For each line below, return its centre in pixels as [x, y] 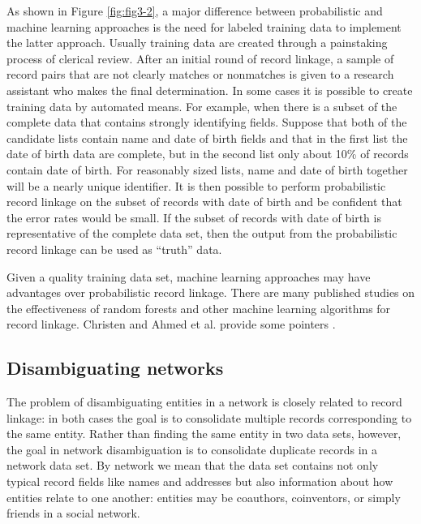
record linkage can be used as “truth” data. [114, 249]
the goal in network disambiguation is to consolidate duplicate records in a [192, 449]
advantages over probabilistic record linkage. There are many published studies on [211, 292]
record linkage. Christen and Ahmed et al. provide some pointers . [171, 324]
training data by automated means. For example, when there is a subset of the [202, 106]
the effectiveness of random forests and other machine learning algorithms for [199, 308]
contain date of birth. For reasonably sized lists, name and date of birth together [207, 169]
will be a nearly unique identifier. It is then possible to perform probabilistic [196, 185]
